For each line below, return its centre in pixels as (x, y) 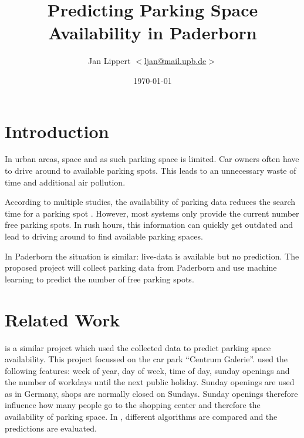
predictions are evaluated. (51, 428)
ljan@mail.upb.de (175, 61)
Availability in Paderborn (153, 33)
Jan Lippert (109, 61)
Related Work (63, 319)
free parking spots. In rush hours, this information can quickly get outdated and (149, 225)
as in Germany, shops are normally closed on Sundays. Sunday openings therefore (151, 393)
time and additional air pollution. (65, 182)
